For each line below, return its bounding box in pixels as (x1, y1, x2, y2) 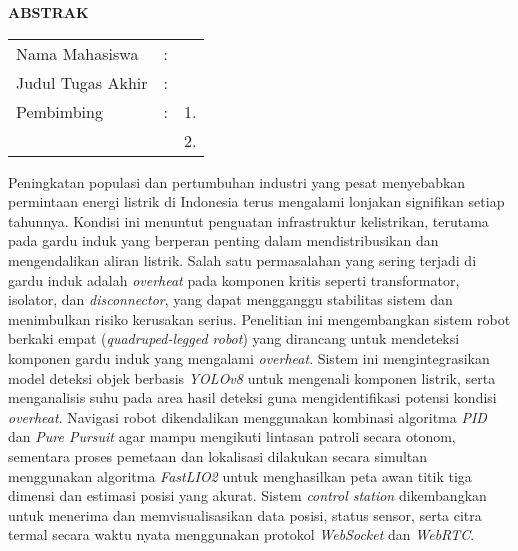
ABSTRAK (8, 2, 89, 22)
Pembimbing (16, 99, 103, 123)
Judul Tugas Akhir (16, 70, 148, 94)
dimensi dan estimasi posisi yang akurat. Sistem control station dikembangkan (8, 485, 487, 506)
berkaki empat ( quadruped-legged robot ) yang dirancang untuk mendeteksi (8, 328, 460, 349)
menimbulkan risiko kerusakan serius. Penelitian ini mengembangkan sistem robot (8, 308, 511, 329)
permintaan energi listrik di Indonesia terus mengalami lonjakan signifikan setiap (8, 191, 505, 212)
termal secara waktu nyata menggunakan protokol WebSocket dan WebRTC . (8, 524, 475, 545)
